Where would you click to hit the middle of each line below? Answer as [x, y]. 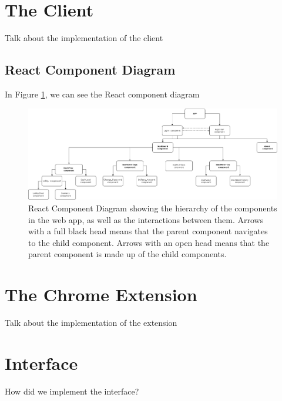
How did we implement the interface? [72, 391]
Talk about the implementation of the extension [91, 323]
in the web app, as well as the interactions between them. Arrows [146, 219]
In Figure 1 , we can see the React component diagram [102, 94]
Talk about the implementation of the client [84, 38]
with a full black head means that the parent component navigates [148, 231]
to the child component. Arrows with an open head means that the [149, 242]
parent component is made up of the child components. [127, 254]
